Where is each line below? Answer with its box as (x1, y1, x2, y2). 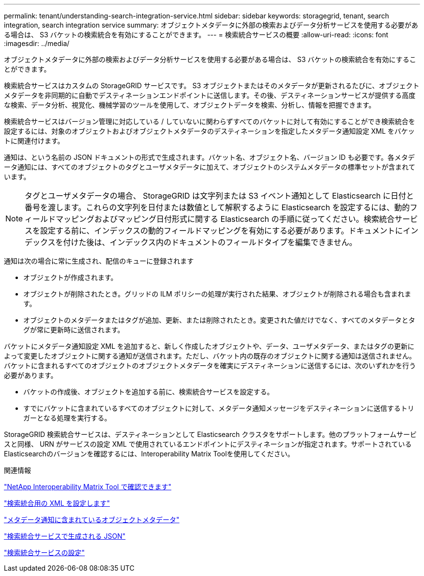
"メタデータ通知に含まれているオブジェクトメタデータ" (4, 515, 180, 524)
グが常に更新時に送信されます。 (23, 326, 124, 334)
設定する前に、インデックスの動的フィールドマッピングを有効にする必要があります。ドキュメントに (40, 226, 403, 235)
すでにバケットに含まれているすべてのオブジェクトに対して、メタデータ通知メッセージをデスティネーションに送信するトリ (23, 404, 414, 412)
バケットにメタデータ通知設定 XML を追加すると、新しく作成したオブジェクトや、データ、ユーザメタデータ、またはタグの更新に (4, 342, 414, 350)
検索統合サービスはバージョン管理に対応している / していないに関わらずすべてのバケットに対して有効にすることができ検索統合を (4, 117, 415, 125)
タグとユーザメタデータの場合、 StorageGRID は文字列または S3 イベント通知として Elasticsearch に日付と (25, 191, 414, 201)
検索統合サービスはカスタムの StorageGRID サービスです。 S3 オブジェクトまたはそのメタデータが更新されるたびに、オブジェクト (4, 81, 420, 90)
